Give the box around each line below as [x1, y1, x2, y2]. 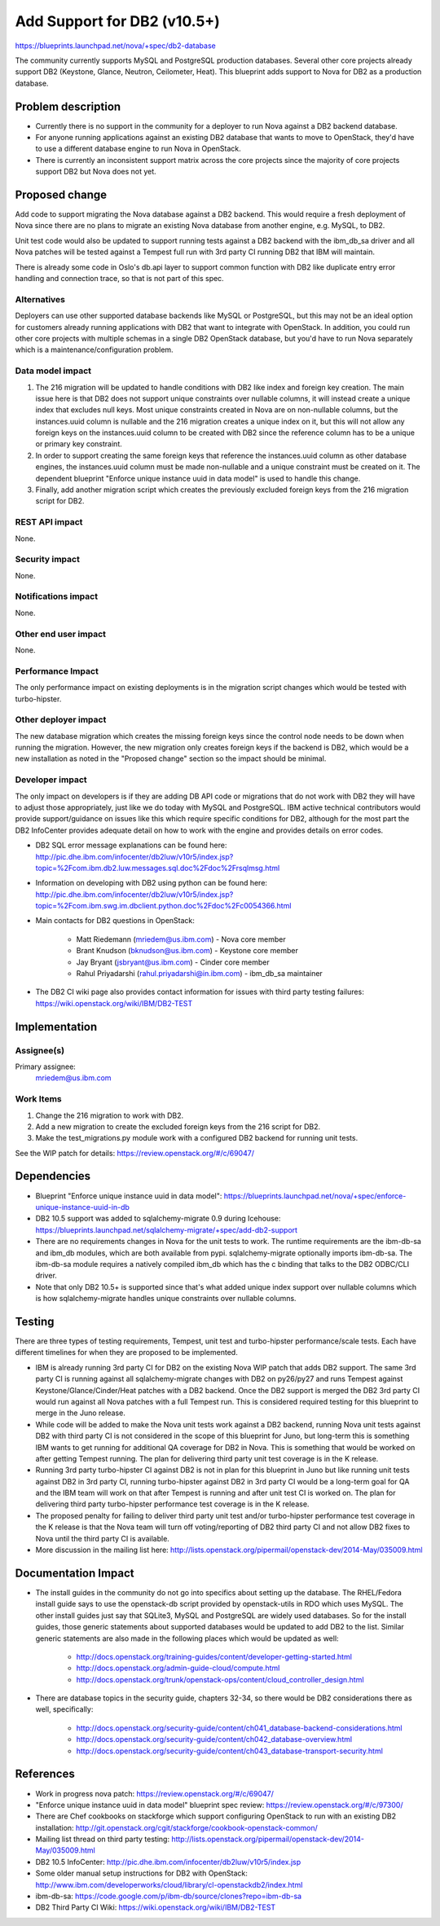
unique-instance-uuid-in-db [35, 1202, 130, 1211]
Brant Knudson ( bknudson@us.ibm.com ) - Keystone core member [76, 946, 299, 956]
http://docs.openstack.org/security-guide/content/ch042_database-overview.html [76, 1735, 353, 1744]
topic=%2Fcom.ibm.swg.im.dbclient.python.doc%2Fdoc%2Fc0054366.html [35, 901, 292, 911]
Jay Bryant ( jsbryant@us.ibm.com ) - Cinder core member [76, 957, 271, 967]
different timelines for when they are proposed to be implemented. [15, 1348, 238, 1357]
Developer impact [15, 774, 87, 785]
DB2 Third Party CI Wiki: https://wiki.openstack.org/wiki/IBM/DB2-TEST [35, 1902, 276, 1912]
